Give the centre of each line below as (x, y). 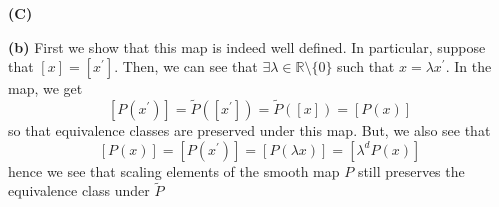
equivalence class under (79, 190)
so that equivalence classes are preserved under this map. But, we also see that (249, 130)
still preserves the (411, 170)
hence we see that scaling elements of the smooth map (174, 170)
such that (366, 66)
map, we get (45, 88)
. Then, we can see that (186, 66)
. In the (468, 66)
